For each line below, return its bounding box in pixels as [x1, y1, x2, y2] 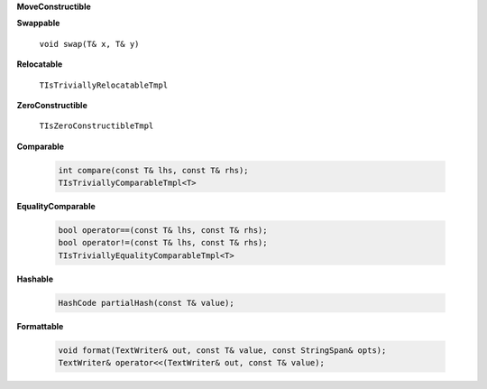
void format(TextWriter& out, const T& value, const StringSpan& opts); [58, 345, 387, 356]
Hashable [16, 273, 54, 284]
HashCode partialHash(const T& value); [58, 298, 234, 308]
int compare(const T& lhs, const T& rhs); [58, 165, 249, 175]
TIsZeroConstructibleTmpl [39, 121, 154, 131]
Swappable [16, 18, 60, 29]
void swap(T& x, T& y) [39, 39, 140, 49]
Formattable [16, 320, 64, 331]
